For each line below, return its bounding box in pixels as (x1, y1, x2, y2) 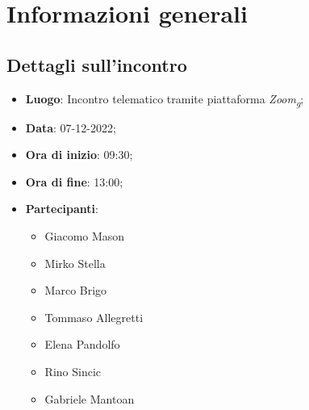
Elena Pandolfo (44, 336, 120, 353)
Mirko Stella (44, 254, 106, 271)
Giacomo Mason (44, 228, 125, 245)
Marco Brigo (44, 282, 107, 299)
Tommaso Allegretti (44, 308, 144, 325)
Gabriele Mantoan (44, 390, 135, 407)
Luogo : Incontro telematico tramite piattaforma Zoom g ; (25, 90, 304, 109)
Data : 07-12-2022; (25, 119, 116, 136)
